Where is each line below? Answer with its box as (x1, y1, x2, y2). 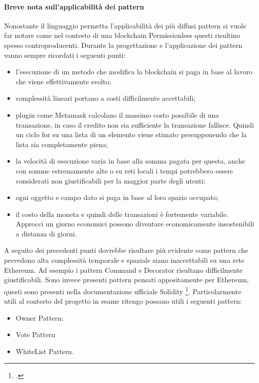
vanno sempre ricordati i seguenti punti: (4, 49, 126, 60)
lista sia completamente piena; (15, 139, 108, 149)
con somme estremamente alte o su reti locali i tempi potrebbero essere (15, 165, 233, 176)
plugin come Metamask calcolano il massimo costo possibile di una (15, 109, 219, 120)
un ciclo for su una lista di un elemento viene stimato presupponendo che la (15, 129, 247, 140)
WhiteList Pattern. (15, 346, 74, 356)
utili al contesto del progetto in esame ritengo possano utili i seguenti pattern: (4, 296, 242, 306)
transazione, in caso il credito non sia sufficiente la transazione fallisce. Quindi (15, 119, 254, 130)
